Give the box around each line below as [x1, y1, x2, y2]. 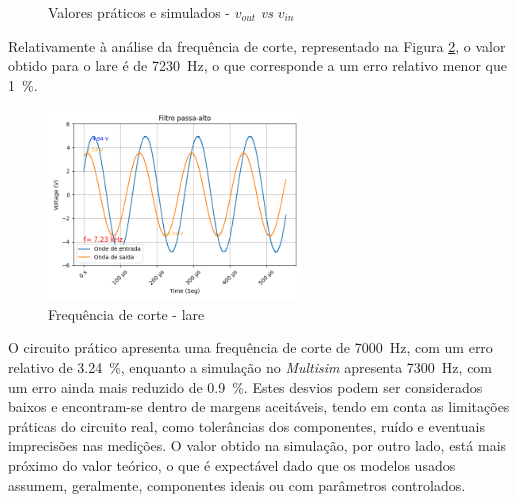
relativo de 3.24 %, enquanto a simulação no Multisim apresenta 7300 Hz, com [8, 356, 493, 377]
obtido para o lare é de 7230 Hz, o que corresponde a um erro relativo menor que [8, 55, 507, 76]
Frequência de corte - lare [48, 303, 205, 324]
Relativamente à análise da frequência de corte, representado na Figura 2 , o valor [8, 35, 506, 56]
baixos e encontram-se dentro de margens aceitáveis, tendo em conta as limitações [8, 396, 510, 417]
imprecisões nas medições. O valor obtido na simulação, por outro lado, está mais [8, 435, 507, 456]
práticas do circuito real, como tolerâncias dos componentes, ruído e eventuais [8, 415, 485, 436]
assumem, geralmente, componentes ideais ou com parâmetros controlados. [8, 474, 466, 495]
